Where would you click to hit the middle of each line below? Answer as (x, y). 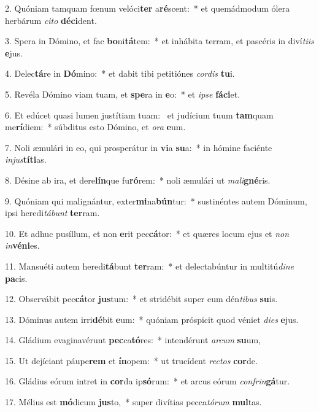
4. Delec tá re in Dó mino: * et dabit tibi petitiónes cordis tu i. (120, 73)
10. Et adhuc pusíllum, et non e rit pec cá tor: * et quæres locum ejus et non (147, 233)
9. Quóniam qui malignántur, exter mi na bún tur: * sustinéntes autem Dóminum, (156, 200)
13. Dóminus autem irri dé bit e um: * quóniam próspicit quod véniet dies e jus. (152, 319)
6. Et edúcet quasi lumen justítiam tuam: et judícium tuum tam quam (139, 115)
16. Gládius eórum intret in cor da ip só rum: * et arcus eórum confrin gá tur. (148, 381)
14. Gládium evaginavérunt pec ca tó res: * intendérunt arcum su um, (133, 340)
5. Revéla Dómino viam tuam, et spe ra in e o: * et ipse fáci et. (123, 94)
